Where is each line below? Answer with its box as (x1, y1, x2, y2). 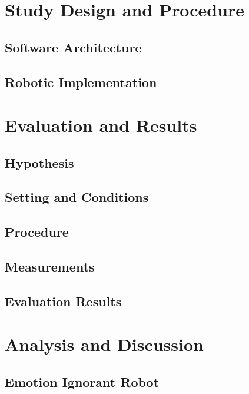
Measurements (5, 257, 95, 276)
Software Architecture (5, 38, 142, 56)
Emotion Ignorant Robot (5, 372, 160, 390)
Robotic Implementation (5, 72, 157, 91)
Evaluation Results (5, 292, 122, 310)
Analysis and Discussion (5, 332, 204, 356)
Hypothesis (5, 153, 74, 171)
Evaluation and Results (5, 113, 197, 137)
